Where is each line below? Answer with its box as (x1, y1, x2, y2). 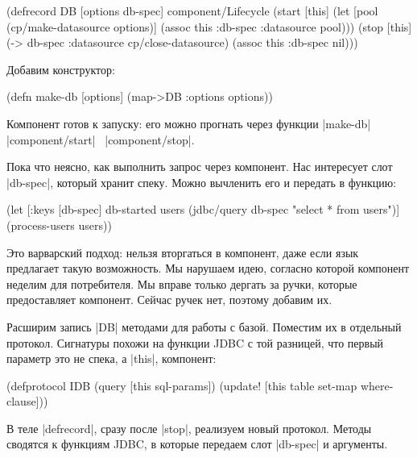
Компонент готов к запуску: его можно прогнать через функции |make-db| (6, 114, 371, 131)
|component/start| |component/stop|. (6, 131, 195, 148)
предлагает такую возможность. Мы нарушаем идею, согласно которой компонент (6, 260, 410, 277)
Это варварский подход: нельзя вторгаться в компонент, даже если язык (6, 244, 359, 260)
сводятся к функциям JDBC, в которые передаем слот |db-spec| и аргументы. (6, 435, 388, 452)
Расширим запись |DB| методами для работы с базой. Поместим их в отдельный (6, 318, 402, 335)
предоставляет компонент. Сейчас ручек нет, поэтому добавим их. (6, 291, 332, 308)
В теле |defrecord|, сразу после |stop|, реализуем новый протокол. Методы (6, 419, 372, 436)
